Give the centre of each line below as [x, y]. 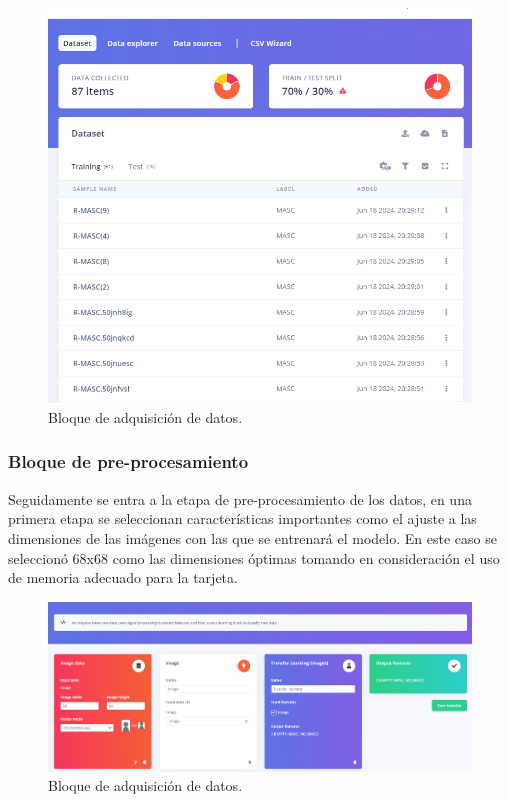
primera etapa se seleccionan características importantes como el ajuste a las [242, 518]
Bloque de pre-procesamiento [128, 461]
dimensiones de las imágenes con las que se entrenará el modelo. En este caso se [252, 537]
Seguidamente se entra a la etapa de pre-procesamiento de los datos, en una [240, 498]
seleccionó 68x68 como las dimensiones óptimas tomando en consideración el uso [254, 557]
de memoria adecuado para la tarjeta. [123, 577]
